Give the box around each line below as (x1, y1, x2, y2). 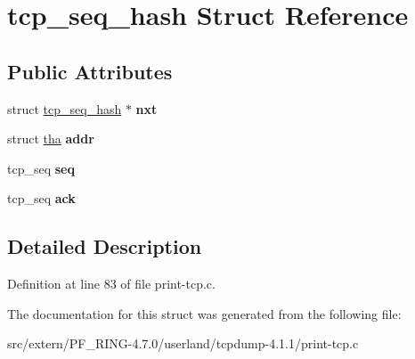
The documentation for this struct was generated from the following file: (7, 304, 402, 322)
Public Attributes (7, 57, 173, 85)
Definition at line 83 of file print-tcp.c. (7, 274, 216, 293)
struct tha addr (7, 129, 94, 148)
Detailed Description (7, 233, 202, 260)
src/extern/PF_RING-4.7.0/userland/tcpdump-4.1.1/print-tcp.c (7, 334, 359, 353)
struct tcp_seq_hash (7, 99, 122, 118)
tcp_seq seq (7, 159, 75, 177)
